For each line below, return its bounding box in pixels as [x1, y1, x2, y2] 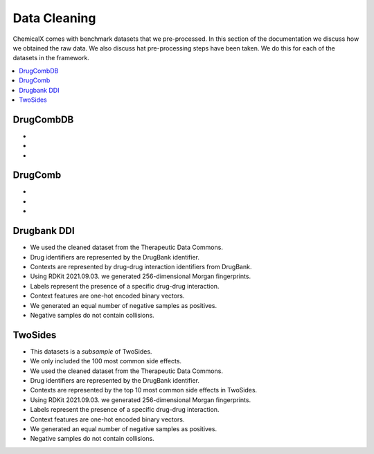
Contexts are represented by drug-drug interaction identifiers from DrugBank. [30, 262, 252, 271]
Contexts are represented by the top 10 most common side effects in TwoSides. [30, 386, 258, 394]
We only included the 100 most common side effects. [30, 357, 182, 365]
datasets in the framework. [12, 54, 90, 62]
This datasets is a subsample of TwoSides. [30, 347, 152, 356]
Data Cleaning [12, 10, 96, 26]
